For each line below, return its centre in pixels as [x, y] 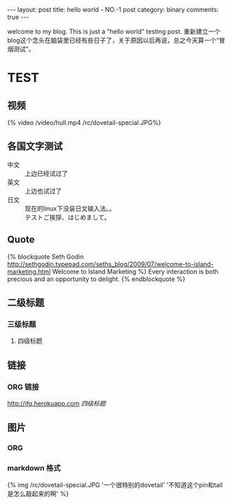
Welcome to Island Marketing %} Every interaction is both [135, 271]
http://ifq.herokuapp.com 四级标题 [57, 403]
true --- [18, 17]
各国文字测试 [35, 146]
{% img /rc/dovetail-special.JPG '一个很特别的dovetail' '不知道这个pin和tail [115, 484]
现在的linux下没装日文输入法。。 [70, 208]
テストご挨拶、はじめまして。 [68, 217]
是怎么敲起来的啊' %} [38, 493]
